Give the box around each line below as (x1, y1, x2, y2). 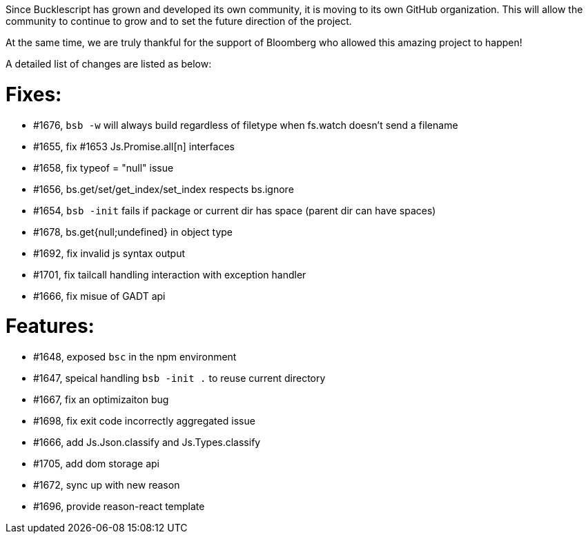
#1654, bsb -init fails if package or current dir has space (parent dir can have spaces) (33, 204, 436, 216)
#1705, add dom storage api (33, 458, 159, 469)
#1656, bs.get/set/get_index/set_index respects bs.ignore (33, 183, 294, 195)
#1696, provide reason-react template (33, 500, 205, 512)
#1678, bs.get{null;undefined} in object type (33, 225, 233, 238)
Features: (6, 314, 95, 338)
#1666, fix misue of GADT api (33, 289, 166, 302)
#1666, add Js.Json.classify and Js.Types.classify (33, 436, 261, 448)
